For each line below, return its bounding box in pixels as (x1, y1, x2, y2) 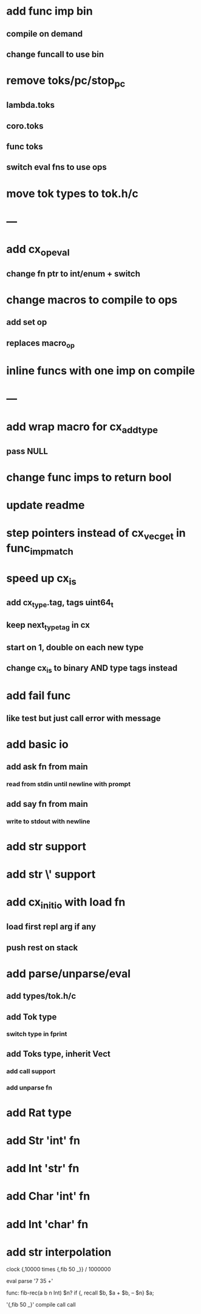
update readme (6, 498, 85, 512)
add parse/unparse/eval (6, 967, 131, 981)
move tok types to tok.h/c (6, 186, 138, 201)
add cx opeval (6, 242, 70, 258)
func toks (6, 141, 44, 152)
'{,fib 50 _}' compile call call (6, 1301, 76, 1308)
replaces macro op (6, 338, 75, 350)
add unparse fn (6, 1083, 53, 1092)
